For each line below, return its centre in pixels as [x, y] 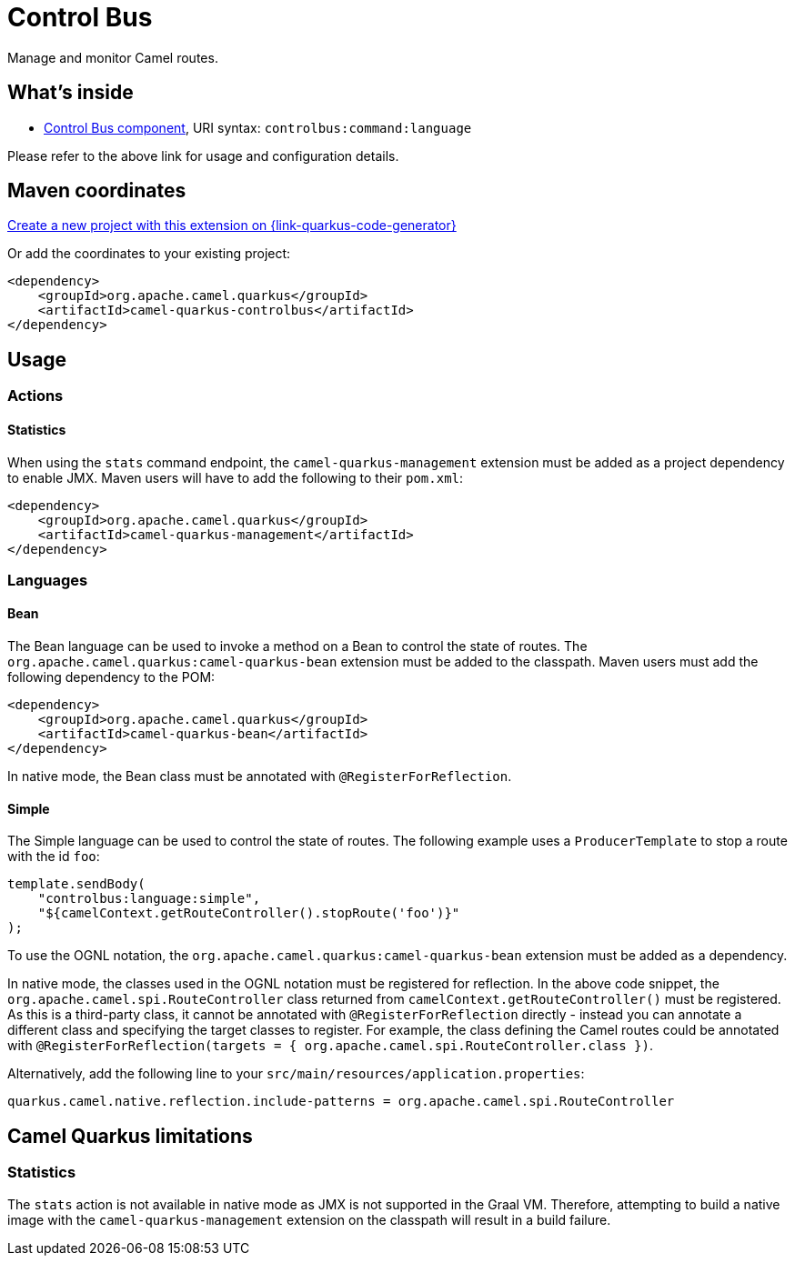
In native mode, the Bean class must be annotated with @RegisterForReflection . [260, 777]
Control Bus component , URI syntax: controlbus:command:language [258, 127]
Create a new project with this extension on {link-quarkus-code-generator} [232, 226]
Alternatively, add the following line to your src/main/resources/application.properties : [296, 1074]
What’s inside [70, 93]
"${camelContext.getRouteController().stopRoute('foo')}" [249, 913]
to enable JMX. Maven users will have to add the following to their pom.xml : [236, 477]
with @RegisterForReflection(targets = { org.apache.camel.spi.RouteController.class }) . [330, 1046]
